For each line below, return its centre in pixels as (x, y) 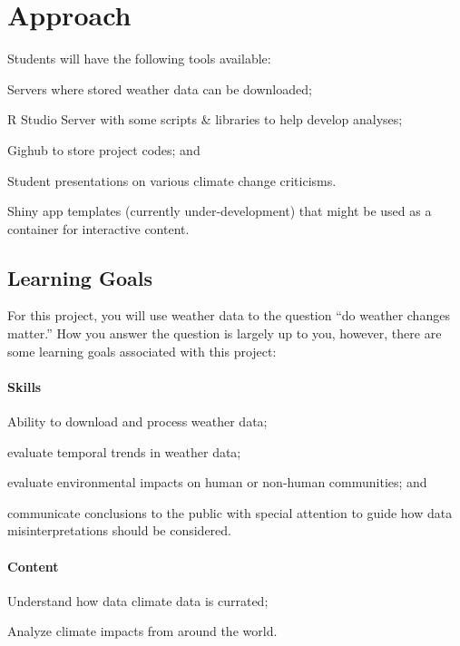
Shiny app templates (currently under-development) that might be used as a (220, 211)
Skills (24, 386)
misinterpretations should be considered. (120, 530)
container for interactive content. (98, 228)
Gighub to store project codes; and (104, 149)
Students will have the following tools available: (139, 59)
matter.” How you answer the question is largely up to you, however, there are (225, 333)
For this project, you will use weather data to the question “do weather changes (229, 315)
